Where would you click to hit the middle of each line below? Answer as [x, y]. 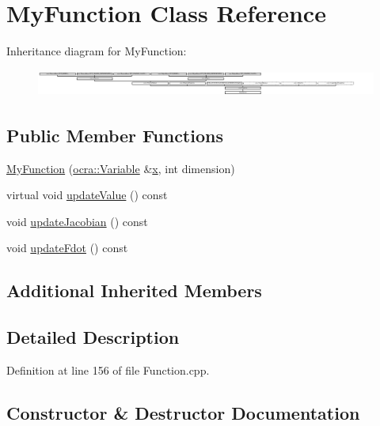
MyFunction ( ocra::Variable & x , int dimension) [121, 168]
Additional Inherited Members [134, 290]
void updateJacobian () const [77, 221]
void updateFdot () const [67, 248]
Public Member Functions [115, 135]
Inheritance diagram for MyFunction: [97, 51]
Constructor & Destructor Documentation [183, 412]
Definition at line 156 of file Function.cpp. [108, 369]
